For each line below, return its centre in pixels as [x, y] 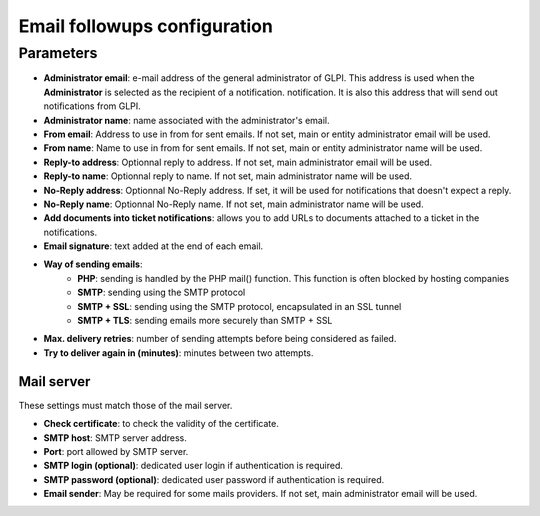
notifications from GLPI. [92, 106]
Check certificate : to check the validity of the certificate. [161, 424]
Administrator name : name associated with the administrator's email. [186, 120]
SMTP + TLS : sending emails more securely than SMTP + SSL [205, 321]
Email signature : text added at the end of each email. [153, 246]
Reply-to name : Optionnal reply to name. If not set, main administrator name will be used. [228, 176]
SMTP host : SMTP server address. [115, 437]
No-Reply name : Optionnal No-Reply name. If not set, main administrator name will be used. [233, 204]
